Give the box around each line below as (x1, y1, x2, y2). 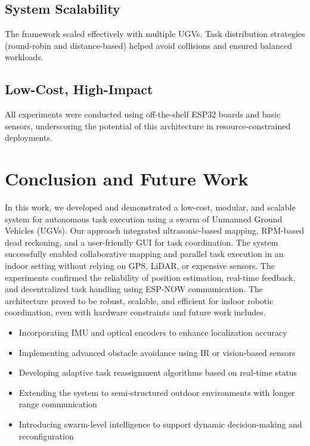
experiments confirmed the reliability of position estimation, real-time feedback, (5, 271, 296, 283)
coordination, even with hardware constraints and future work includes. (5, 306, 266, 318)
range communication (18, 398, 97, 410)
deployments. (5, 131, 52, 144)
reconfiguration (18, 429, 74, 442)
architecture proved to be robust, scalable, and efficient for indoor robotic (5, 294, 274, 306)
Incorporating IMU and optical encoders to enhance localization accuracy (18, 326, 287, 339)
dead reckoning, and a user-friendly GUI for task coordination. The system (5, 236, 278, 248)
